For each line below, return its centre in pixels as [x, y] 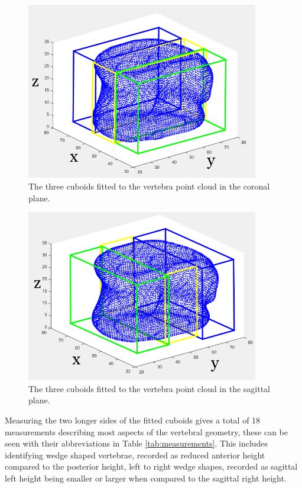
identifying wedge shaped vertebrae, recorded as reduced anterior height [135, 455]
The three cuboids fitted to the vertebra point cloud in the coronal [149, 186]
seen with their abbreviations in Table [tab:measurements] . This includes [137, 443]
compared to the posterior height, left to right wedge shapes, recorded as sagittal [151, 466]
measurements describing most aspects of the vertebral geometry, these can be [146, 431]
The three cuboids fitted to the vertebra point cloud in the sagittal [150, 388]
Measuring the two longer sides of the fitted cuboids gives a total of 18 [133, 420]
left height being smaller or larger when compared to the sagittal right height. [146, 478]
